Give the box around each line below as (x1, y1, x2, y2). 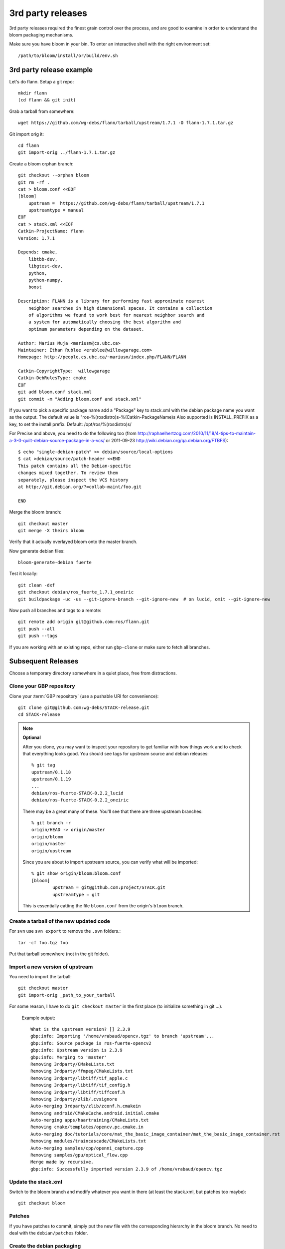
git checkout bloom (18, 1201, 66, 1206)
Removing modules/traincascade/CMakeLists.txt (30, 1138, 146, 1144)
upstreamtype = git (52, 892, 100, 897)
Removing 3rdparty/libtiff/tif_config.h (30, 1082, 131, 1088)
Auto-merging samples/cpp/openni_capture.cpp (30, 1145, 144, 1151)
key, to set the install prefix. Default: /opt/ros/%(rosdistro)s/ (9, 421, 132, 427)
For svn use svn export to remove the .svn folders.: (9, 928, 121, 934)
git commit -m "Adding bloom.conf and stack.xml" (18, 396, 142, 402)
